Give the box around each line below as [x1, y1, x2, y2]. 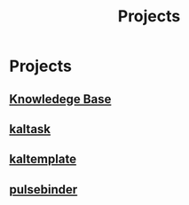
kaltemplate [9, 152, 77, 167]
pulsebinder [9, 182, 78, 197]
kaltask [9, 122, 51, 137]
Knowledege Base [9, 91, 112, 106]
